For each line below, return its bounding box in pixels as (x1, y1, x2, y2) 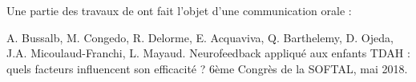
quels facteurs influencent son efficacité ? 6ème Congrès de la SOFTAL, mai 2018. (6, 60, 408, 76)
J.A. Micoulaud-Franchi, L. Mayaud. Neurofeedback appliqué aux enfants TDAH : (6, 45, 410, 61)
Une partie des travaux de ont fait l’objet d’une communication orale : (6, 2, 352, 18)
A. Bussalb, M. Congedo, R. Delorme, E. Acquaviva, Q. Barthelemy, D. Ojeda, (6, 29, 394, 45)
